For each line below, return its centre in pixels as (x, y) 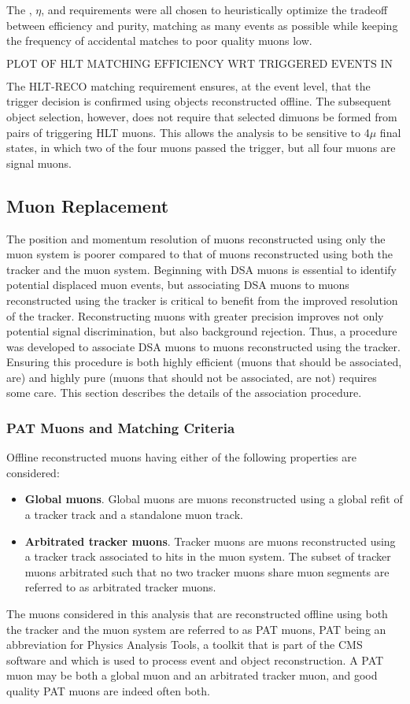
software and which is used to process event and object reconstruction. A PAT (195, 660)
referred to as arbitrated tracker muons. (120, 587)
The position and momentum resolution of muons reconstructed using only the (196, 238)
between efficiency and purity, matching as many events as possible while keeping (202, 25)
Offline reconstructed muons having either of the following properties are (181, 457)
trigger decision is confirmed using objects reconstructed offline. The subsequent (199, 101)
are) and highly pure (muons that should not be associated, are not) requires (192, 377)
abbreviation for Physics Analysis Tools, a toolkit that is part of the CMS (185, 645)
